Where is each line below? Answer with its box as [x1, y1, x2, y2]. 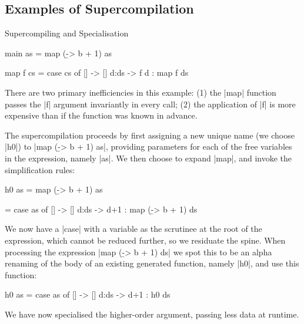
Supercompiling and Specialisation [5, 27, 129, 39]
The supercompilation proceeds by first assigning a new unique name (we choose [5, 129, 295, 141]
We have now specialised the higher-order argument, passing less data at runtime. [5, 308, 299, 320]
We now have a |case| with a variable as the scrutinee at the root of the [5, 222, 262, 235]
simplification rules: [5, 163, 75, 176]
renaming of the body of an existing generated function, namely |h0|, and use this [5, 257, 299, 269]
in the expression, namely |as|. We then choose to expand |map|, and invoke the [5, 151, 292, 164]
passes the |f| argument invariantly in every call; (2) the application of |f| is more [5, 97, 296, 110]
